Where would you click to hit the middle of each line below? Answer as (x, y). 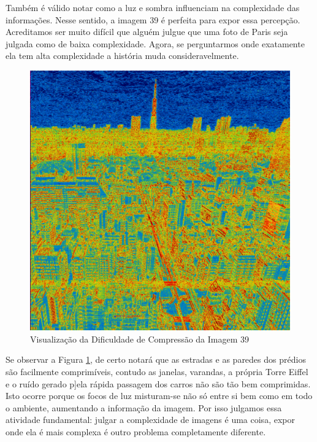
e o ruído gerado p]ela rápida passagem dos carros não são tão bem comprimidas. (158, 383)
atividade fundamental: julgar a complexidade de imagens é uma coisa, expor (150, 420)
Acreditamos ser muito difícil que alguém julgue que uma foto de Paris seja (147, 32)
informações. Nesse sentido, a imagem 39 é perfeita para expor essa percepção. (153, 19)
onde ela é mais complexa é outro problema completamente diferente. (136, 431)
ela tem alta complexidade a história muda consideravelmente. (122, 56)
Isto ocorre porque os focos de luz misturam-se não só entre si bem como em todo (159, 396)
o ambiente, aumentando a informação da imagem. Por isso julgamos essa (144, 407)
